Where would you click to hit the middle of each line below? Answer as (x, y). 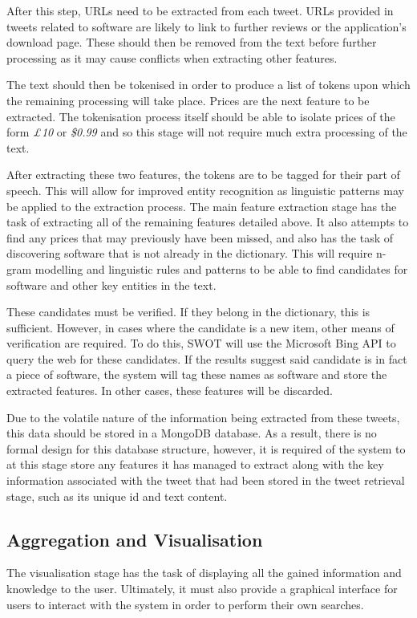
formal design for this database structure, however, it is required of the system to (206, 448)
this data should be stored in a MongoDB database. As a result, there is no (192, 433)
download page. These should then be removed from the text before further (192, 42)
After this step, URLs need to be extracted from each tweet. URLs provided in (200, 10)
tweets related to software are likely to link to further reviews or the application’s (206, 26)
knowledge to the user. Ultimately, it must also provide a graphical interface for (202, 589)
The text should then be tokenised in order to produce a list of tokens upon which (208, 85)
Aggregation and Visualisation (135, 539)
